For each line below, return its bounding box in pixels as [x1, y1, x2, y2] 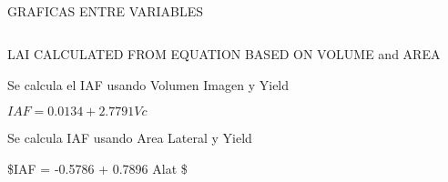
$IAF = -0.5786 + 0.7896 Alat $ [7, 158, 188, 177]
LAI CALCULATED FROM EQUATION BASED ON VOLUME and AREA [7, 45, 441, 64]
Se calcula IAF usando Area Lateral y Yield [7, 128, 252, 147]
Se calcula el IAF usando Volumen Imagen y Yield [7, 75, 290, 94]
